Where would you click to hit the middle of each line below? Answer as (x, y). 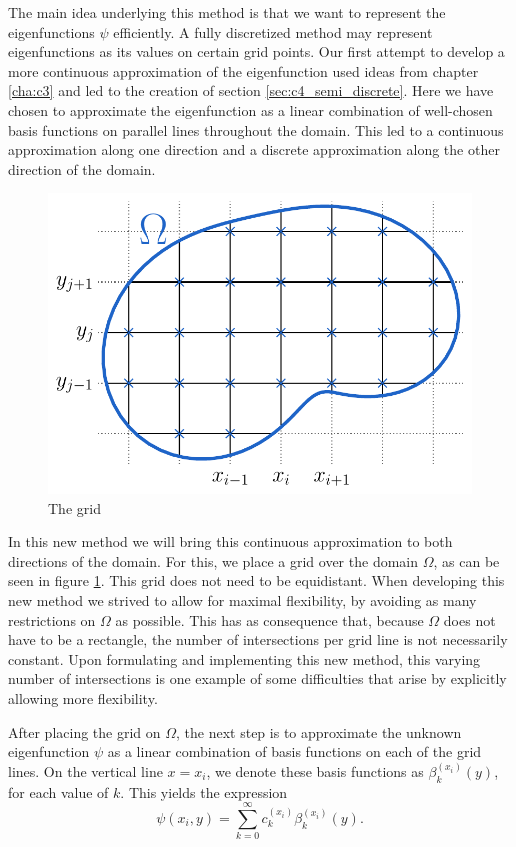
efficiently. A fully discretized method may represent (273, 31)
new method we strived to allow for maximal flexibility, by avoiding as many (242, 599)
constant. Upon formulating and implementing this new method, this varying (244, 658)
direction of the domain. (82, 168)
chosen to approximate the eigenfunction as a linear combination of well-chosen (250, 109)
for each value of (58, 791)
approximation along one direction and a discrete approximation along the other (254, 149)
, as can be (466, 560)
